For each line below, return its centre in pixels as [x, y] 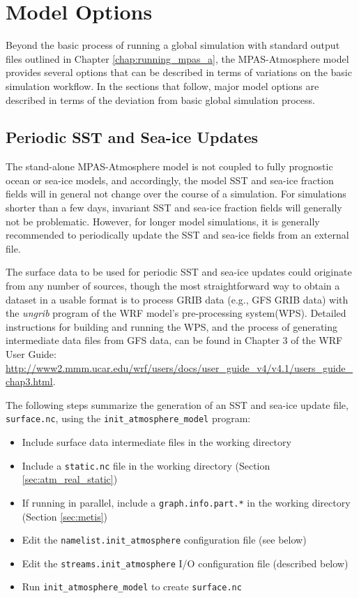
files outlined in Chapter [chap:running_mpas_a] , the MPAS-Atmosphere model [177, 58]
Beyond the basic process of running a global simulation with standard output [173, 45]
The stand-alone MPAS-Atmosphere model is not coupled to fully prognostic [169, 166]
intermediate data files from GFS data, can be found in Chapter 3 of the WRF [174, 340]
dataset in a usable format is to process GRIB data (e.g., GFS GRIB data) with [177, 299]
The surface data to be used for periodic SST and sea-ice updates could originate [179, 272]
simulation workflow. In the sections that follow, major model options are [162, 85]
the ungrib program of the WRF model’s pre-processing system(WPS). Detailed [176, 313]
